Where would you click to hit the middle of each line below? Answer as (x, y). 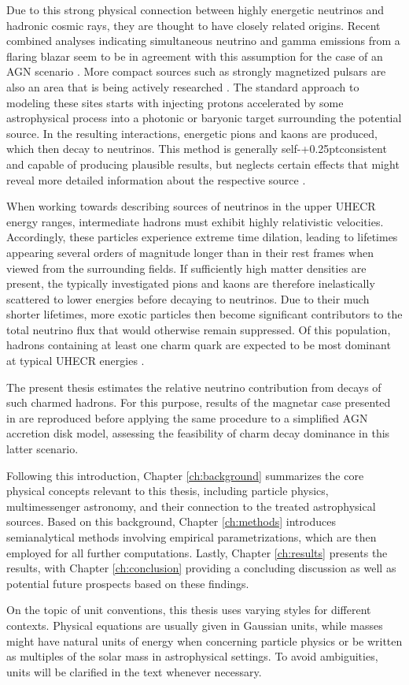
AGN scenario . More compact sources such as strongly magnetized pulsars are (196, 71)
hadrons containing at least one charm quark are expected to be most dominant (199, 345)
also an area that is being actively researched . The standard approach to (183, 86)
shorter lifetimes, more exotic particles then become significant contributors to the (204, 314)
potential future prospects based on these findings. (128, 583)
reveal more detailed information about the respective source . (156, 179)
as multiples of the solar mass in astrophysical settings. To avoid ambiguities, (192, 656)
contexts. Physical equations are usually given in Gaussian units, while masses (195, 625)
